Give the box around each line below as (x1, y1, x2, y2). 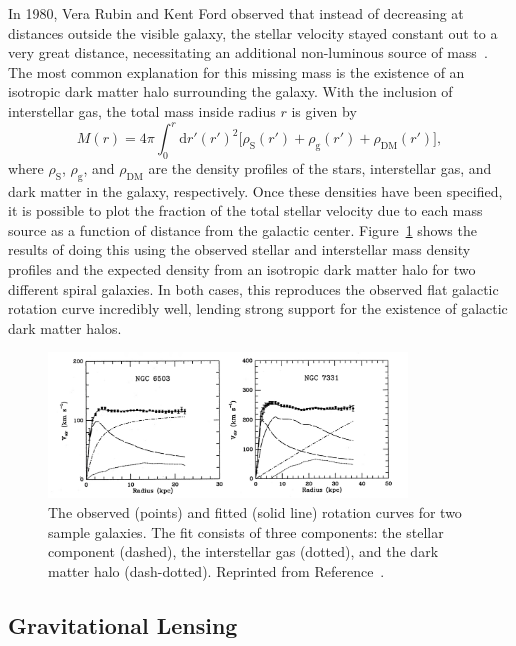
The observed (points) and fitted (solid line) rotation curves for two (48, 502, 462, 523)
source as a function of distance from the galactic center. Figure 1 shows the (8, 219, 477, 240)
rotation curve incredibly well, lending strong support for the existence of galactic (8, 298, 508, 319)
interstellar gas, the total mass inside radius (8, 100, 276, 121)
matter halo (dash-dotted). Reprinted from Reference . (48, 560, 385, 581)
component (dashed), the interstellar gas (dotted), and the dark (48, 541, 439, 562)
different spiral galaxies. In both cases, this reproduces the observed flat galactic (8, 278, 499, 299)
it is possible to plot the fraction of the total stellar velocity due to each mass (8, 200, 483, 221)
